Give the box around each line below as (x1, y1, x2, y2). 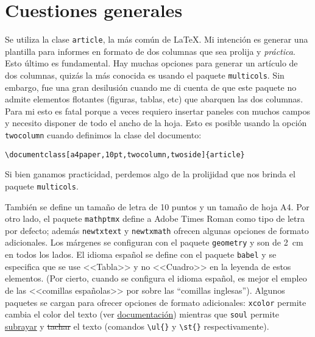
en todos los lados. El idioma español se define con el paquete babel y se (5, 248, 277, 261)
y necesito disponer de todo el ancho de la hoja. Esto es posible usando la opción (5, 116, 307, 129)
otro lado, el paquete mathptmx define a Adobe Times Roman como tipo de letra (5, 212, 305, 225)
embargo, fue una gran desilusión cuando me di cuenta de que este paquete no (5, 80, 297, 93)
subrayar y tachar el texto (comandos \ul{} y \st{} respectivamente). (5, 319, 269, 332)
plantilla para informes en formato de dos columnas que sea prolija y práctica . (5, 44, 296, 57)
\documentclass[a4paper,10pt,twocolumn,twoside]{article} (5, 150, 245, 159)
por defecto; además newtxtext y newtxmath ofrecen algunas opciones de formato (5, 224, 309, 236)
